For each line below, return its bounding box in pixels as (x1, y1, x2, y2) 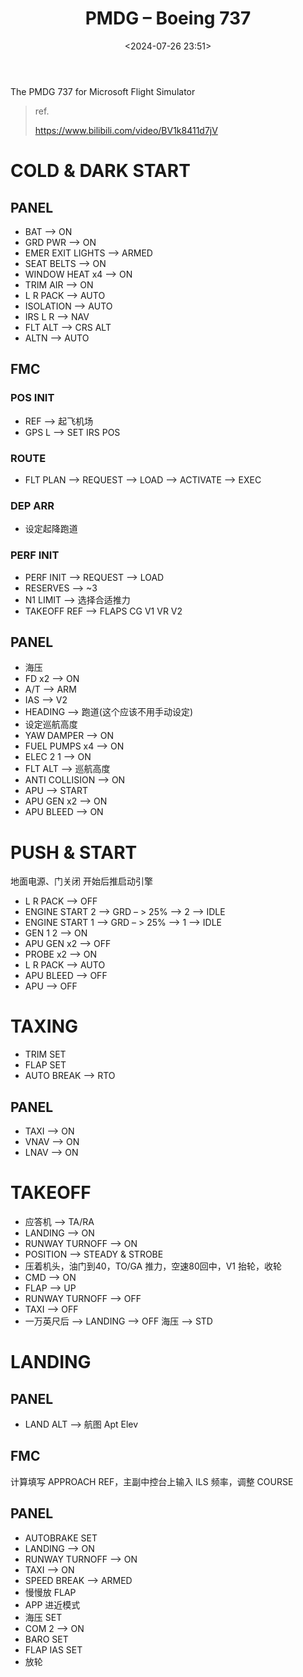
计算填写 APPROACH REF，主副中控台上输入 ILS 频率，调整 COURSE (10, 1475, 294, 1487)
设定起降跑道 (24, 523, 78, 535)
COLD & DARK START (10, 160, 191, 182)
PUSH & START (10, 841, 138, 864)
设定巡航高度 (24, 718, 78, 731)
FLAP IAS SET (24, 1643, 83, 1656)
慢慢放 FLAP (24, 1586, 77, 1598)
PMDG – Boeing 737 (84, 7, 252, 30)
